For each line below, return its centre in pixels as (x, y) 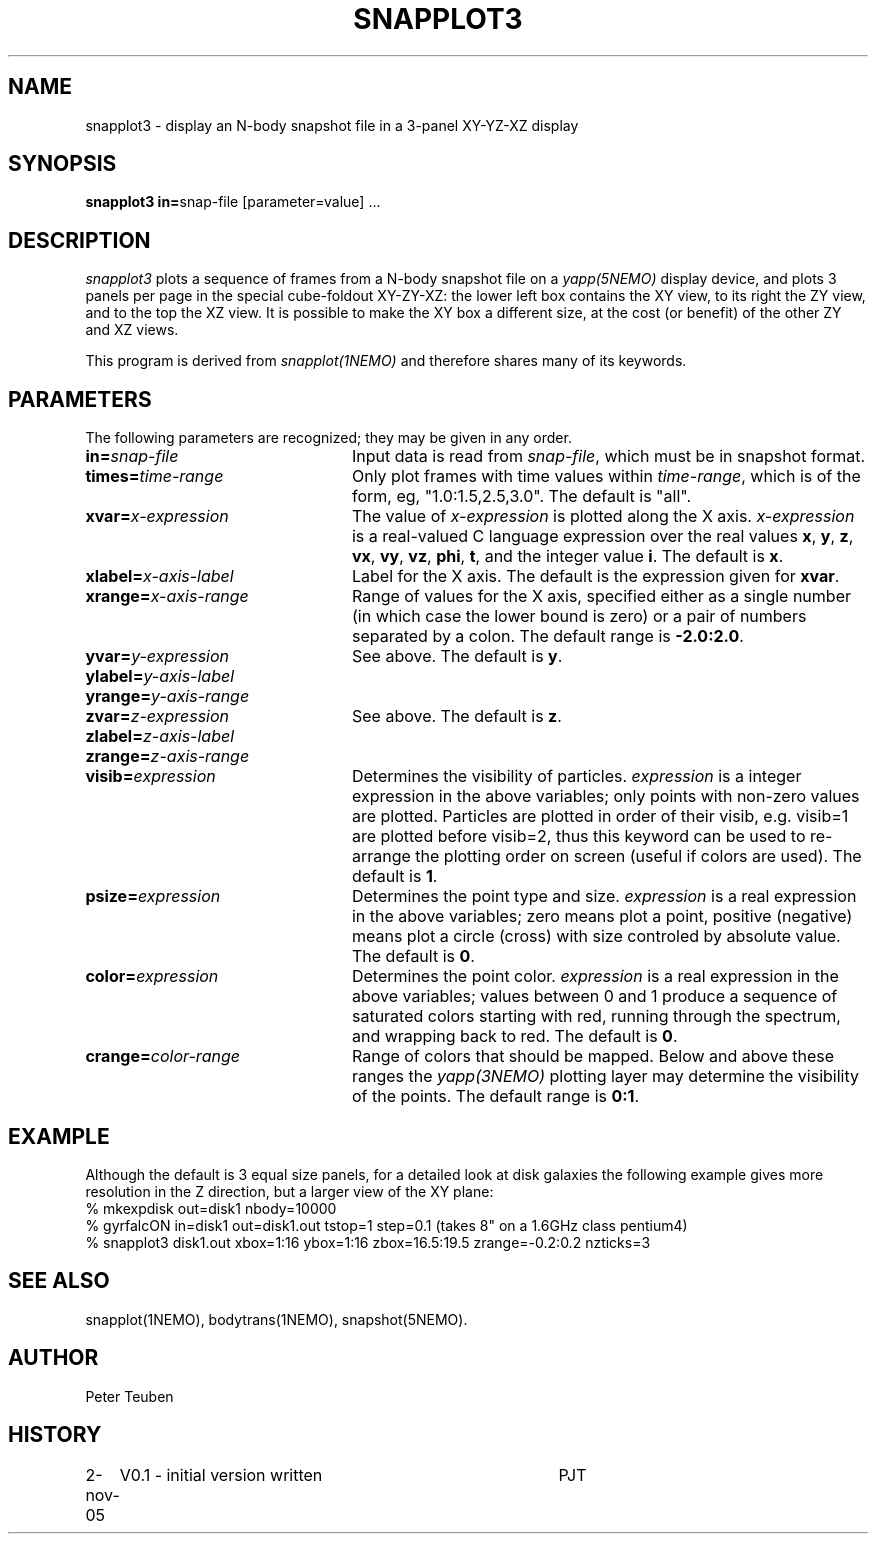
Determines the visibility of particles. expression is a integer (576, 776)
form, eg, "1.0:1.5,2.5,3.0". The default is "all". (521, 496)
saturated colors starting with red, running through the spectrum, (596, 1016)
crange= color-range (162, 1056)
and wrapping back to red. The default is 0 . (514, 1036)
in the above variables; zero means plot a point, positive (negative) (602, 916)
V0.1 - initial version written (221, 1474)
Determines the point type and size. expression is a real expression (604, 896)
